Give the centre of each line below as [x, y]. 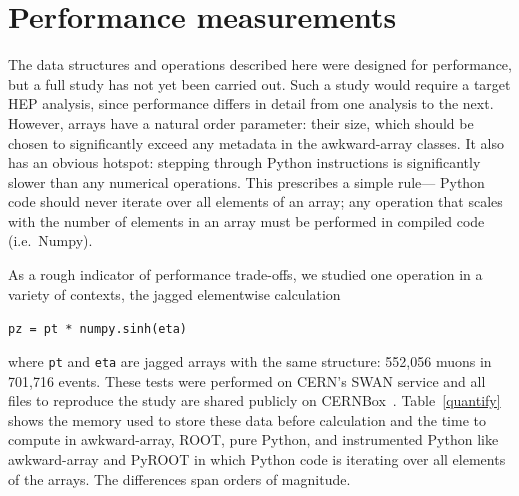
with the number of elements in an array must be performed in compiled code [246, 220]
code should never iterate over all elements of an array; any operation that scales [255, 201]
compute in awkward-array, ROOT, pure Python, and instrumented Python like [253, 439]
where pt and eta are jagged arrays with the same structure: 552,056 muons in [250, 360]
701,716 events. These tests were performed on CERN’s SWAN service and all [247, 380]
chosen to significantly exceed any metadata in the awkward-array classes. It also [256, 142]
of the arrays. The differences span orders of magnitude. [179, 478]
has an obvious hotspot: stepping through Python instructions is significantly [244, 162]
